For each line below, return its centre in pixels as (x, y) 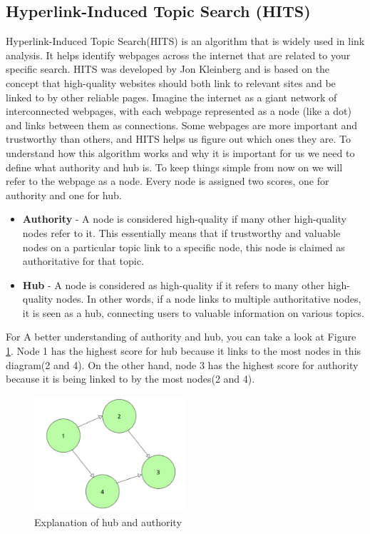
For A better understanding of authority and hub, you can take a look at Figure (181, 337)
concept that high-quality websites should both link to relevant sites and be (171, 82)
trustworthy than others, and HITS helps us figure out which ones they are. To (178, 139)
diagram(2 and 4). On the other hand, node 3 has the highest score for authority (182, 364)
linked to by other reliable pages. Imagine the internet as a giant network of (171, 97)
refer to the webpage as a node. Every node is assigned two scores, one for (168, 181)
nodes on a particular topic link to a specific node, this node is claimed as (184, 247)
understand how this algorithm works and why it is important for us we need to (180, 152)
